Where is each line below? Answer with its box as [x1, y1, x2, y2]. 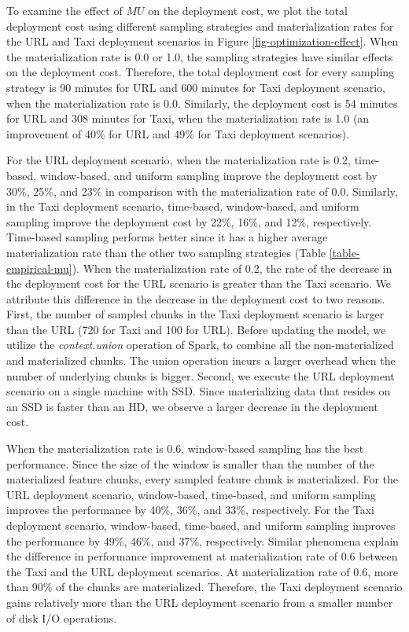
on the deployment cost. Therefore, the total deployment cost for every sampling [6, 64, 395, 80]
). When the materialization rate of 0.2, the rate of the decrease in [72, 259, 392, 276]
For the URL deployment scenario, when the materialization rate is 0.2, [6, 152, 351, 168]
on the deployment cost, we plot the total [148, 2, 348, 18]
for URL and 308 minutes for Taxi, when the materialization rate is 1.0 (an [6, 110, 370, 127]
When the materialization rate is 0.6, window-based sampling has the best [6, 440, 364, 457]
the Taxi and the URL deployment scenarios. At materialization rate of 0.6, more [6, 563, 399, 579]
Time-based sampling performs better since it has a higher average [6, 229, 328, 245]
